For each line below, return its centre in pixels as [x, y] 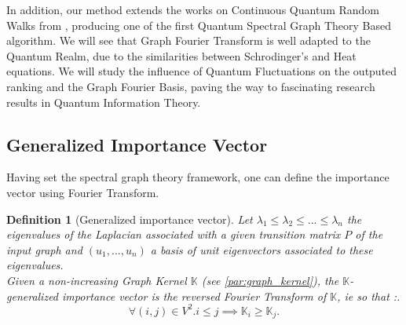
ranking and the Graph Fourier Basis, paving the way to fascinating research [191, 86]
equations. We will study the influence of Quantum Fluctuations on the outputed [202, 71]
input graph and [44, 249]
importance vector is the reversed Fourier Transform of [194, 296]
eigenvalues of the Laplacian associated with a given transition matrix [174, 234]
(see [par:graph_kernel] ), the [270, 280]
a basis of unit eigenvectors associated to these [262, 249]
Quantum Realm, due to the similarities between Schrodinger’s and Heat [181, 55]
